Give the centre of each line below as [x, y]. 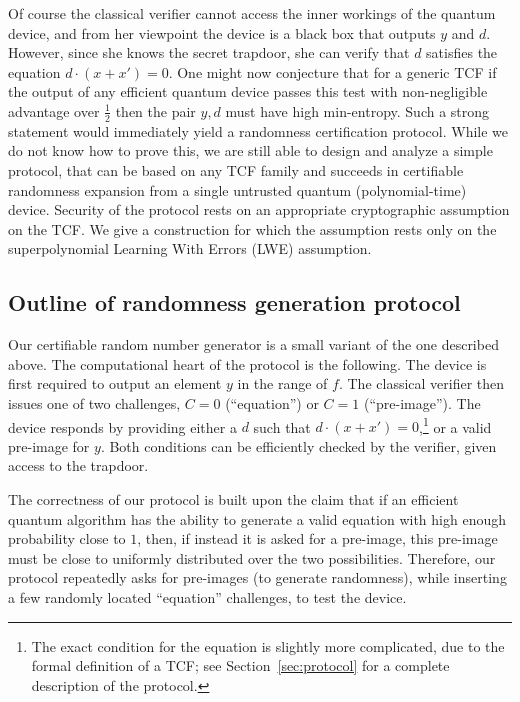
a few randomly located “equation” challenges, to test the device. [207, 596]
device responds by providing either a [122, 426]
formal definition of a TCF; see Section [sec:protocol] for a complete [240, 665]
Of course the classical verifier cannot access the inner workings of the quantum [252, 13]
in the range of [282, 383]
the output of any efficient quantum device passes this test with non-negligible [248, 91]
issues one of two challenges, [94, 402]
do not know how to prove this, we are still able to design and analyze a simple [250, 150]
